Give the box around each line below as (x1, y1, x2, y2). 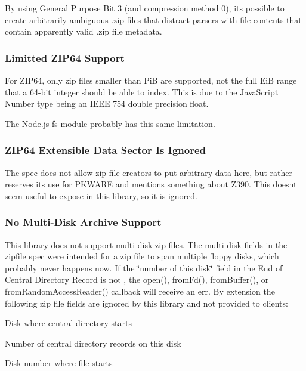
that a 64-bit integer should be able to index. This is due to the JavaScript (5, 85, 279, 98)
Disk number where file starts (5, 357, 113, 369)
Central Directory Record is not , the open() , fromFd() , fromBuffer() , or (5, 273, 269, 286)
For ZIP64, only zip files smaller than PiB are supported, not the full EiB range (5, 74, 297, 86)
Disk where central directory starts (5, 317, 132, 329)
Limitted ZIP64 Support (5, 50, 125, 65)
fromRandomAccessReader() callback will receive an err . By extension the (5, 285, 275, 297)
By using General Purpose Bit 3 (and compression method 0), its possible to (5, 2, 285, 14)
